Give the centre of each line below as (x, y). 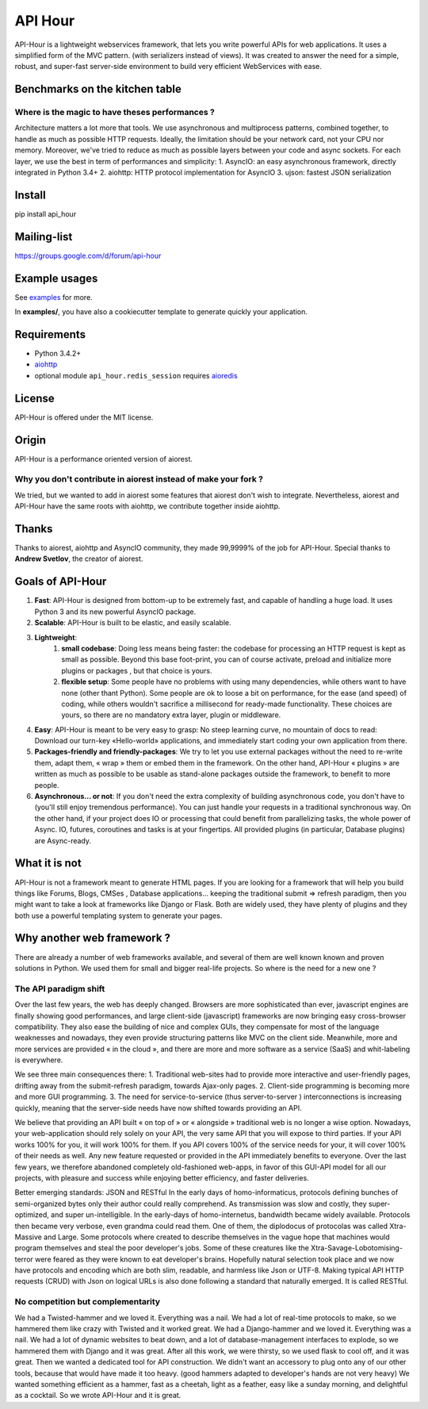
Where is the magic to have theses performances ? (115, 113)
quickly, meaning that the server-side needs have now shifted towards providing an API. (158, 1108)
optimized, (32, 1215)
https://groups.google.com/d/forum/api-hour (88, 255)
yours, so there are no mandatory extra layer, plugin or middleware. (171, 715)
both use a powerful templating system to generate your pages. (118, 916)
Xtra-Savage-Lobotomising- (357, 1248)
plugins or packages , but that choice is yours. (137, 670)
